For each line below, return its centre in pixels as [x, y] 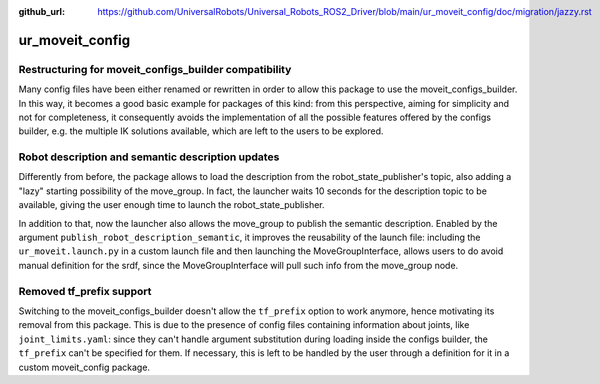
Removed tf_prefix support [85, 291]
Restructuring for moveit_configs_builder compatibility [155, 69]
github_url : [41, 11]
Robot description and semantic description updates [149, 157]
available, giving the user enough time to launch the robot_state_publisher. [171, 205]
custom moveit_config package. [84, 367]
